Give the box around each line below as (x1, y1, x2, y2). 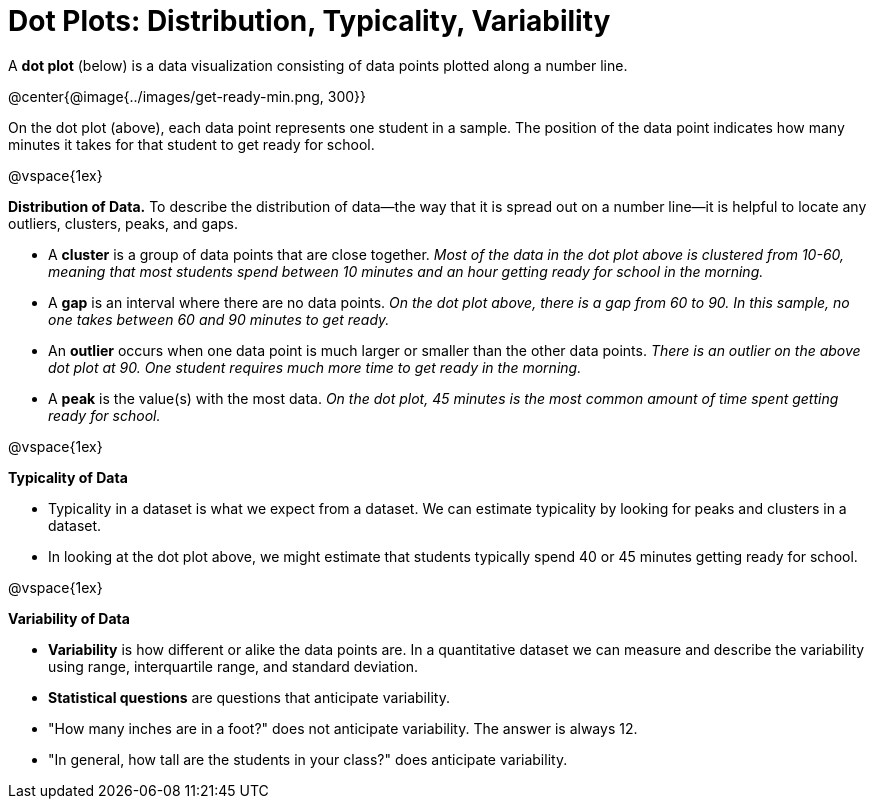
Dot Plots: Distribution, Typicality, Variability (8, 4, 611, 38)
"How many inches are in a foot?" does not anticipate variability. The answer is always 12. (48, 719, 638, 737)
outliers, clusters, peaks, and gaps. (8, 214, 238, 232)
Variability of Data (8, 609, 130, 627)
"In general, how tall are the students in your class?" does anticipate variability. (48, 750, 568, 768)
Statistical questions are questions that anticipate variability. (48, 688, 450, 706)
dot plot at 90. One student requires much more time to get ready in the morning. (48, 358, 582, 376)
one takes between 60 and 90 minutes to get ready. (48, 310, 390, 328)
